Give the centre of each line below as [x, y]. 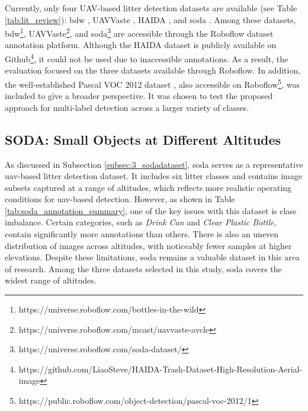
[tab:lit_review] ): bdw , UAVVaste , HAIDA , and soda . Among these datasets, [150, 19]
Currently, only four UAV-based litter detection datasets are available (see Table [151, 8]
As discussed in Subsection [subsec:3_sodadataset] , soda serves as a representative [154, 164]
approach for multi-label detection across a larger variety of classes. [127, 107]
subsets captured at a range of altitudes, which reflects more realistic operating [148, 187]
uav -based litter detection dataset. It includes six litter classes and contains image [153, 176]
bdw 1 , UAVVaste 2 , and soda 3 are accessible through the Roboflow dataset [139, 32]
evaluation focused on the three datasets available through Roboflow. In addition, [153, 70]
